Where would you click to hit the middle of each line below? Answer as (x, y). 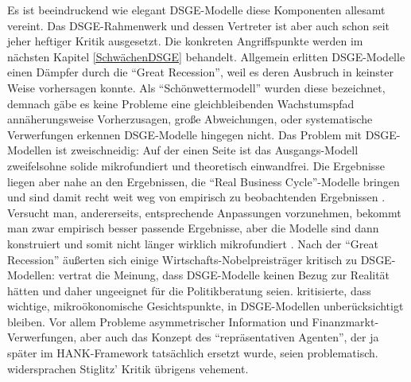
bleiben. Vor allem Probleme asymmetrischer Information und (158, 321)
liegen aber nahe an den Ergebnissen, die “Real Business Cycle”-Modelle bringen (204, 181)
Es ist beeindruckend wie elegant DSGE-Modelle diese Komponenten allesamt (196, 10)
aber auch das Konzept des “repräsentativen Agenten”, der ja (229, 337)
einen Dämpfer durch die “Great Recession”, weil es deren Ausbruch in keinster (201, 72)
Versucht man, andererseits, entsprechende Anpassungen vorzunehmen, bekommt (204, 212)
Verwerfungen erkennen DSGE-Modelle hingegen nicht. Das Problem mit (185, 134)
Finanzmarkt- (345, 321)
